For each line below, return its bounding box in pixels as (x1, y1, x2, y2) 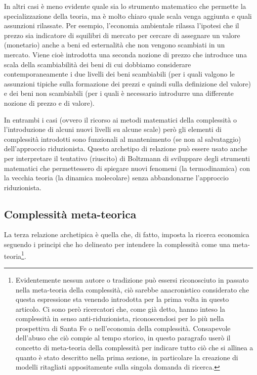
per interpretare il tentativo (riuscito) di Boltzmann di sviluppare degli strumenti (4, 153, 250, 163)
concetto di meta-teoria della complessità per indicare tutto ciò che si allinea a (15, 342, 253, 353)
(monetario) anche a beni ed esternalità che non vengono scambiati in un (4, 40, 225, 50)
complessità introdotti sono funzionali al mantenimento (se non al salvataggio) (4, 133, 241, 144)
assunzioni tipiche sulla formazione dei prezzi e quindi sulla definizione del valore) (4, 78, 251, 88)
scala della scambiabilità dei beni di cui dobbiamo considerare (4, 59, 191, 69)
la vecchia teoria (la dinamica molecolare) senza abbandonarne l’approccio (4, 172, 229, 183)
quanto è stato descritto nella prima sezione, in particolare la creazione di (15, 352, 238, 362)
